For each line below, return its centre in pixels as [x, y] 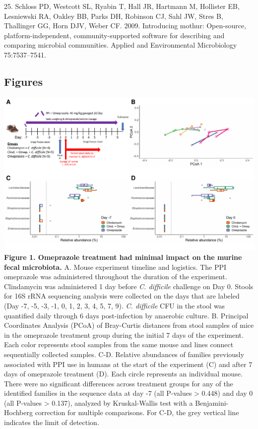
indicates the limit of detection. [52, 422]
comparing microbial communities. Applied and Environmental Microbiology [121, 45]
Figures [23, 81]
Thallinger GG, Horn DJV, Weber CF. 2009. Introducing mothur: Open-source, [125, 26]
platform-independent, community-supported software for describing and [114, 35]
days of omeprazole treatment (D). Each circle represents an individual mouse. [123, 374]
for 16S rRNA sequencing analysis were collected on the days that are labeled [122, 296]
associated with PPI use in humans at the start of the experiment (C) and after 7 [128, 364]
